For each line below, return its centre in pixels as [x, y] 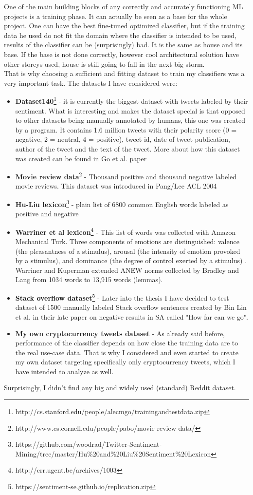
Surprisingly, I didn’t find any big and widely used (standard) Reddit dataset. [120, 388]
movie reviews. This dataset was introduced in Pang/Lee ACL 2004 [116, 186]
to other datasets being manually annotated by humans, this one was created [130, 120]
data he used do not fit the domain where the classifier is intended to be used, [120, 35]
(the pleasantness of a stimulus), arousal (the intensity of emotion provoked [128, 251]
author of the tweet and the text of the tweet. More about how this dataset [128, 148]
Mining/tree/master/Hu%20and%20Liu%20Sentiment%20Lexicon [113, 453]
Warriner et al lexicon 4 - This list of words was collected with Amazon [126, 231]
